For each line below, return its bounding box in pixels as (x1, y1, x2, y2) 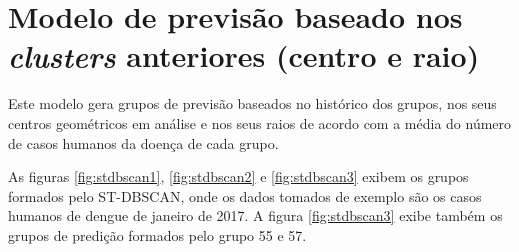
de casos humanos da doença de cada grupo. (8, 132, 279, 153)
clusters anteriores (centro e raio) (8, 35, 480, 77)
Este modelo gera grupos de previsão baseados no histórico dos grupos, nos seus (8, 93, 497, 114)
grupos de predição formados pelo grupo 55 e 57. (8, 224, 307, 245)
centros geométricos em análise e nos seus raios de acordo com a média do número (8, 112, 512, 133)
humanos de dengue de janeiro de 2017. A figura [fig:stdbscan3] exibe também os (8, 205, 503, 226)
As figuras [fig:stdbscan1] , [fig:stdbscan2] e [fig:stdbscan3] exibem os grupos (8, 166, 469, 187)
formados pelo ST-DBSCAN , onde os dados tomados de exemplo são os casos (8, 185, 482, 206)
